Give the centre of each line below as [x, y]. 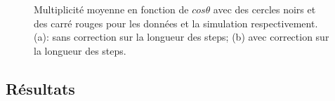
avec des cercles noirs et [264, 9]
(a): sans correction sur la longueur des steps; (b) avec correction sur [182, 37]
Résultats [40, 88]
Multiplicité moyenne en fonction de [111, 9]
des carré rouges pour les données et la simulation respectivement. [176, 23]
